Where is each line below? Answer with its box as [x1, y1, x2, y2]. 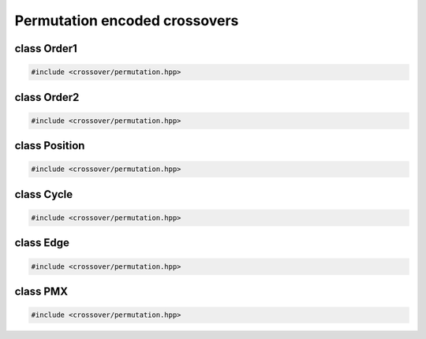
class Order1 [14, 42, 78, 55]
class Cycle [14, 188, 73, 201]
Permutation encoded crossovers [14, 12, 239, 29]
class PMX [14, 285, 69, 298]
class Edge [14, 237, 70, 250]
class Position [14, 139, 85, 153]
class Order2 [14, 91, 80, 104]
